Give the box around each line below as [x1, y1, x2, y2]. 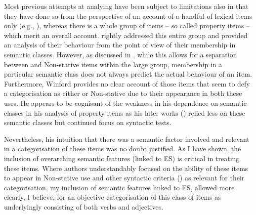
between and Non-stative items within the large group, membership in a [4, 59, 222, 69]
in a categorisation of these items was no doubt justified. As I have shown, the [4, 143, 241, 154]
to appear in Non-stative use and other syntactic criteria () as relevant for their [4, 172, 245, 183]
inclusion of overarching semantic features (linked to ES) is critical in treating [4, 153, 240, 163]
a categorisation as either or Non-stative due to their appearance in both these [4, 88, 242, 98]
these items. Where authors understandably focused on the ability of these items [4, 163, 248, 173]
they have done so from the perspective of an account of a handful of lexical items [4, 10, 253, 21]
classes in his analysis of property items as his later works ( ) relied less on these [4, 107, 245, 118]
